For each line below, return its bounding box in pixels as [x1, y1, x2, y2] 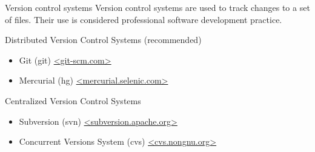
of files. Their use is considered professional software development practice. [5, 13, 282, 25]
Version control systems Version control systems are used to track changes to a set [5, 1, 310, 13]
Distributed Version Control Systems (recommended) [5, 33, 202, 46]
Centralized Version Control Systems [5, 94, 141, 107]
